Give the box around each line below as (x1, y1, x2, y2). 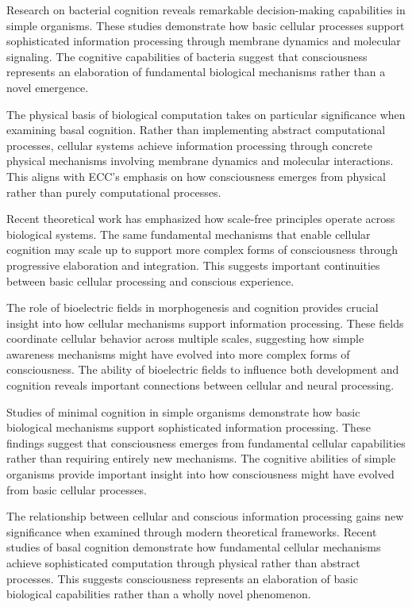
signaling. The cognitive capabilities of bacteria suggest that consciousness (6, 48, 368, 64)
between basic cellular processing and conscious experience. (6, 272, 295, 289)
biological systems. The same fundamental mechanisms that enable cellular (6, 225, 371, 242)
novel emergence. (6, 79, 89, 95)
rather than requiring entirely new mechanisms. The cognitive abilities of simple (6, 450, 396, 467)
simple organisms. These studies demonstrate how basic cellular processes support (6, 17, 405, 33)
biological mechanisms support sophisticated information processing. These (6, 419, 371, 436)
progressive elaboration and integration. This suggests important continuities (6, 256, 380, 273)
